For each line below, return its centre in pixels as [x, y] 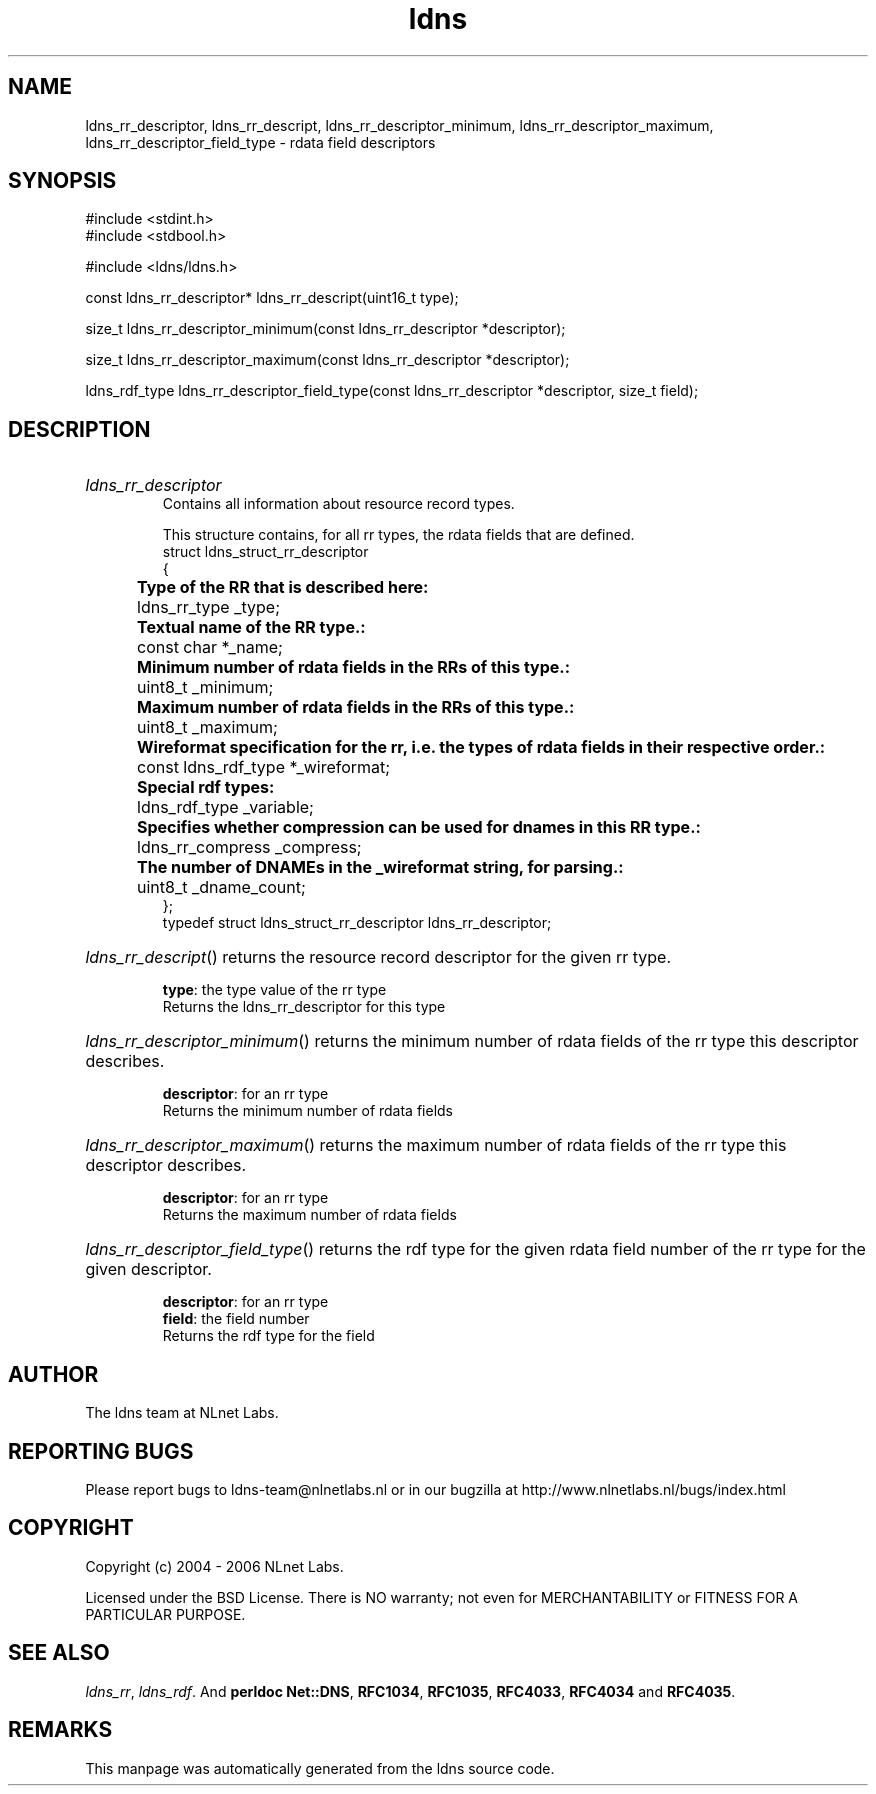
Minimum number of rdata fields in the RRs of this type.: [354, 667]
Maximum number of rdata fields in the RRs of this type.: [356, 707]
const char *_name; [210, 647]
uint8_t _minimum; [205, 687]
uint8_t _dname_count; [221, 887]
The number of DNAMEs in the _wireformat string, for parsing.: [380, 867]
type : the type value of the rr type [274, 990]
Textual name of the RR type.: [251, 627]
